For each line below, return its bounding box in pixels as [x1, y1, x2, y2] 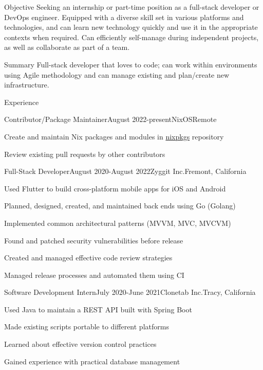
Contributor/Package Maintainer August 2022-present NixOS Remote [4, 114, 217, 125]
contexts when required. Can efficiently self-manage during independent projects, [4, 31, 259, 42]
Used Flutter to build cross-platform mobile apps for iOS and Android [4, 183, 226, 193]
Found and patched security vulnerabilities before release [4, 235, 183, 245]
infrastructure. [4, 79, 49, 90]
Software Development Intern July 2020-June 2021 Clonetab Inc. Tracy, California [4, 287, 256, 297]
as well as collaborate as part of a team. [4, 42, 130, 52]
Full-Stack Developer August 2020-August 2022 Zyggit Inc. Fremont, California [4, 166, 247, 177]
